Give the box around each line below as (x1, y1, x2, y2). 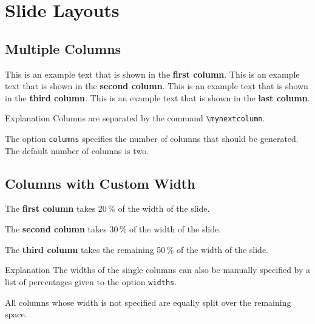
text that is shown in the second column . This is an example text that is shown (5, 79, 308, 92)
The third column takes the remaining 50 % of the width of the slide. (5, 243, 268, 255)
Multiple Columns (5, 39, 121, 58)
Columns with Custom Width (5, 174, 195, 192)
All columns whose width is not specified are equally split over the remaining (5, 295, 291, 308)
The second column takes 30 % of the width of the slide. (5, 223, 222, 235)
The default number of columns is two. (5, 144, 149, 157)
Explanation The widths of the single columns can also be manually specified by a (5, 263, 311, 276)
